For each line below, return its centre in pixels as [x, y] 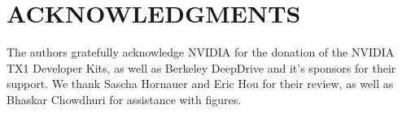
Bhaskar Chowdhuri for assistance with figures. [124, 99]
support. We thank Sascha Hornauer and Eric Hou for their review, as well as [200, 84]
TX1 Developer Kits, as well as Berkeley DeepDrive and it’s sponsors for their [201, 67]
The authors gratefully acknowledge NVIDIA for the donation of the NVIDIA [201, 52]
